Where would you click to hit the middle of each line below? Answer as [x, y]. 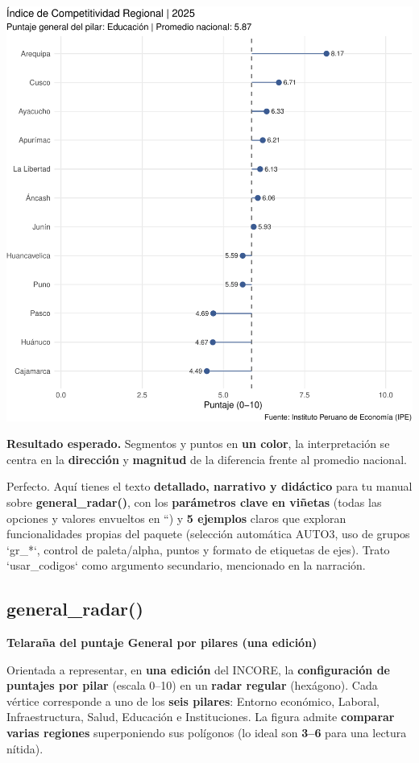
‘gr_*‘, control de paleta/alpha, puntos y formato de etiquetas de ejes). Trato [198, 549]
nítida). [25, 748]
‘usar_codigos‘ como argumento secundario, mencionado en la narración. [186, 565]
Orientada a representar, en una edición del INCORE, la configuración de [198, 669]
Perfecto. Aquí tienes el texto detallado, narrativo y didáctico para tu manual [209, 486]
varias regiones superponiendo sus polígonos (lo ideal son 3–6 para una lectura [207, 733]
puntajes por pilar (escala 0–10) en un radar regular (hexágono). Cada [192, 685]
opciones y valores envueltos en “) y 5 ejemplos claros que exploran [176, 518]
